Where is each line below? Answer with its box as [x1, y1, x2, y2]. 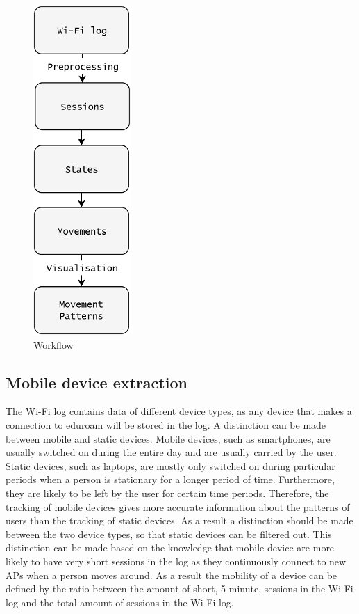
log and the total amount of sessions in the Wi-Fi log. [6, 595, 234, 609]
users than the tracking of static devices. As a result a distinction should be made [6, 513, 353, 528]
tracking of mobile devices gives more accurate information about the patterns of [6, 499, 350, 514]
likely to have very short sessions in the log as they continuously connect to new [6, 553, 347, 568]
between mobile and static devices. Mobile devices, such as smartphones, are [6, 431, 331, 446]
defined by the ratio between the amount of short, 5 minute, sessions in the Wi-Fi [6, 581, 353, 596]
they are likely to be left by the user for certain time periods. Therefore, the [6, 485, 329, 500]
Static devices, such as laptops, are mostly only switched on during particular [6, 458, 335, 473]
